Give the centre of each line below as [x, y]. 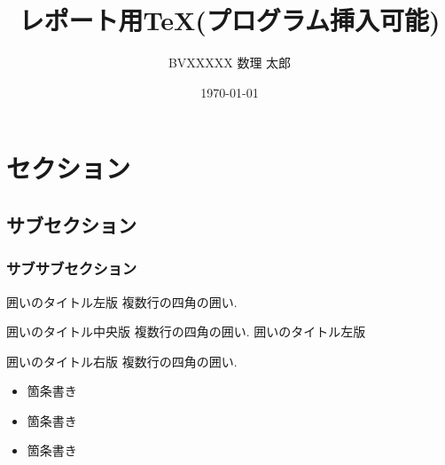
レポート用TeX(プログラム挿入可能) [230, 20]
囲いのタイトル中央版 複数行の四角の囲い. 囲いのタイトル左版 [186, 331]
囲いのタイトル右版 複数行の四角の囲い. [122, 361]
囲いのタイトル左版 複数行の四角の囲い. [122, 301]
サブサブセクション [72, 268]
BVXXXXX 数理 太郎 [230, 63]
